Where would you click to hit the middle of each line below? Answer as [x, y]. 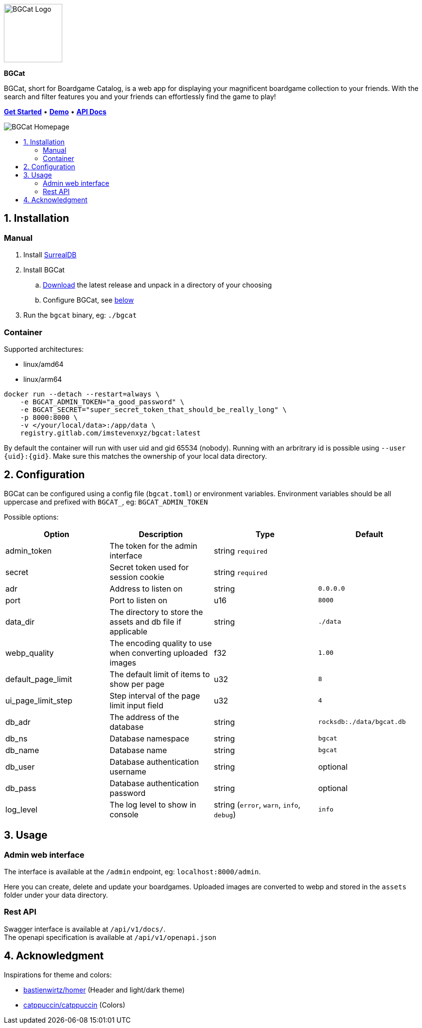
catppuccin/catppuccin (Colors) [74, 1005]
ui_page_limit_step [39, 700]
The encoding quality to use [161, 643]
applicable [129, 631]
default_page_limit [39, 679]
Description [161, 534]
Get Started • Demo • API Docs [55, 112]
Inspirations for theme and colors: [58, 974]
